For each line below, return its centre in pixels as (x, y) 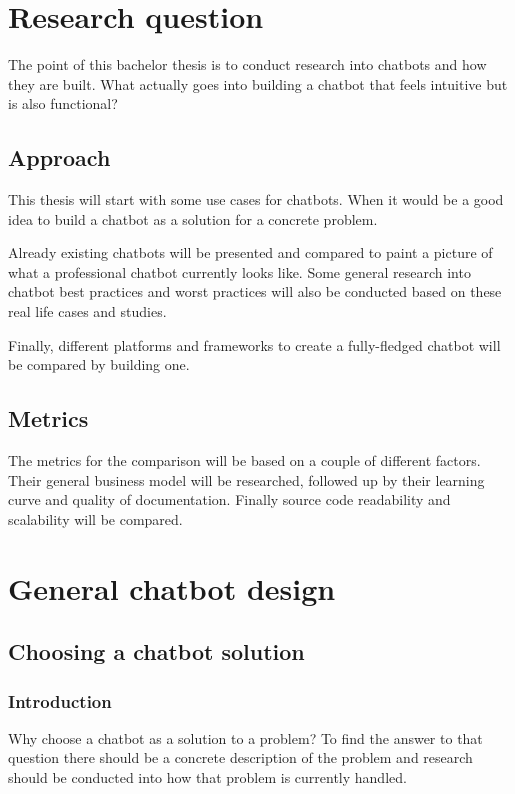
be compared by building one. (99, 364)
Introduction (60, 700)
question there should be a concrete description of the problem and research (240, 757)
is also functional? (63, 103)
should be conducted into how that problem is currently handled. (207, 777)
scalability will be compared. (95, 518)
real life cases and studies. (87, 311)
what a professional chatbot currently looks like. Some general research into (239, 271)
